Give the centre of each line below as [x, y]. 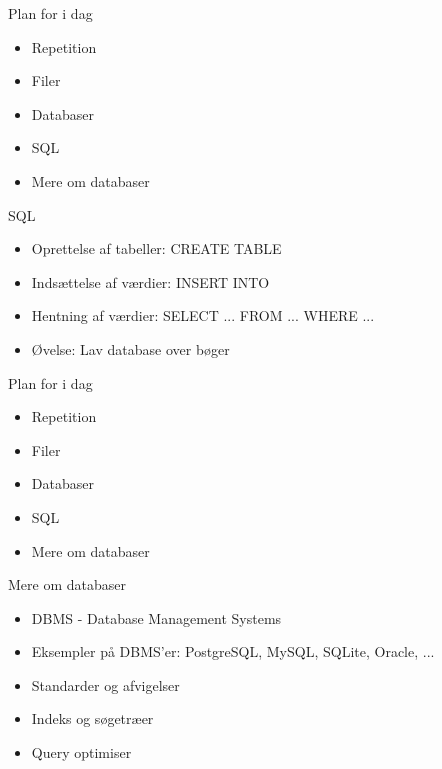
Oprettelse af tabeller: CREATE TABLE [156, 248]
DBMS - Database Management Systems [156, 617]
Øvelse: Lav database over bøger [130, 348]
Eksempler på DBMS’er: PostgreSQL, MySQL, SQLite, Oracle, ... [233, 651]
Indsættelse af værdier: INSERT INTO [150, 281]
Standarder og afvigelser [105, 684]
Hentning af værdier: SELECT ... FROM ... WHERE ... [203, 315]
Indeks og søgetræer [92, 718]
